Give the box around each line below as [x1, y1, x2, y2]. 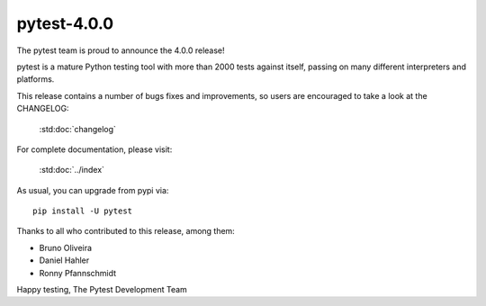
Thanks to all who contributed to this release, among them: [16, 226, 236, 237]
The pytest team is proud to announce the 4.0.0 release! [16, 45, 225, 56]
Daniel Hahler [39, 255, 90, 265]
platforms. [16, 74, 55, 85]
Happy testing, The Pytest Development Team [16, 284, 188, 295]
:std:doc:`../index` [39, 165, 105, 175]
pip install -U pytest [32, 206, 133, 216]
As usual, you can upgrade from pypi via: [16, 184, 169, 195]
